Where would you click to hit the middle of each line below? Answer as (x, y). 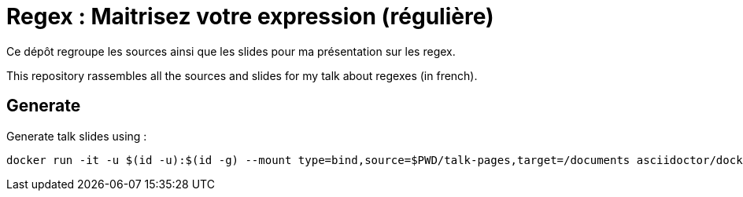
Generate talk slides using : (77, 136)
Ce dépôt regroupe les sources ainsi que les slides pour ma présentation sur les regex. (231, 51)
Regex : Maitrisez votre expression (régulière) (250, 16)
